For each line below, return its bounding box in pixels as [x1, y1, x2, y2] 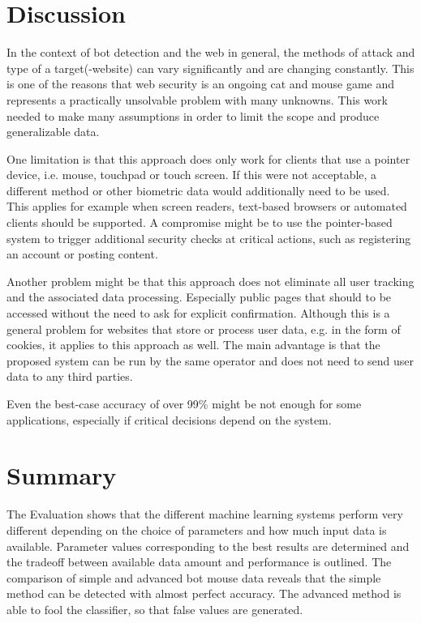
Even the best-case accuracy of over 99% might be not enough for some [6, 395, 362, 412]
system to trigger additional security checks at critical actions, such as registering [6, 229, 411, 246]
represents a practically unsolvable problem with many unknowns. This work [6, 91, 388, 108]
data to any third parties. [6, 368, 133, 385]
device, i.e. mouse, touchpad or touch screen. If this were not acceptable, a [6, 166, 377, 183]
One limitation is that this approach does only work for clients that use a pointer [6, 150, 410, 167]
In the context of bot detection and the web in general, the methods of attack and [6, 44, 415, 61]
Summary [6, 459, 117, 492]
